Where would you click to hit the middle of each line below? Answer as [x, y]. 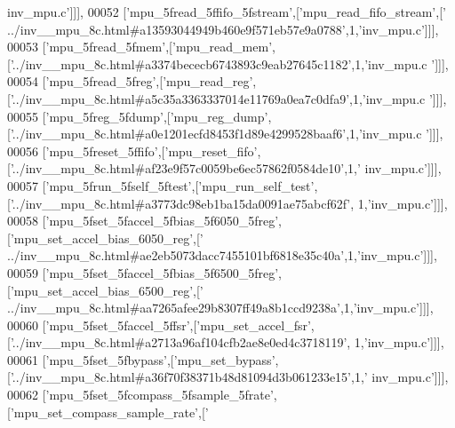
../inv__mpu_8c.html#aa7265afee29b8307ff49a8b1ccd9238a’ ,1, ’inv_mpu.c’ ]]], [220, 308]
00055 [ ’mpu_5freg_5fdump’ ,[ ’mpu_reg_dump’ [138, 116]
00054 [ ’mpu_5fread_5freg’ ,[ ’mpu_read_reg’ [130, 81]
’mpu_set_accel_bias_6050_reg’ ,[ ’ [107, 238]
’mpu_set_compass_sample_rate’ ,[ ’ [109, 412]
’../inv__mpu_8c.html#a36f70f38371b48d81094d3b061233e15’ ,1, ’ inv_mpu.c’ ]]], [229, 377]
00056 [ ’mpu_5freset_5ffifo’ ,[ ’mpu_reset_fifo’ [132, 151]
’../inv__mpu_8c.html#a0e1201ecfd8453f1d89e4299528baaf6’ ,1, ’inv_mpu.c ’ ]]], [227, 134]
